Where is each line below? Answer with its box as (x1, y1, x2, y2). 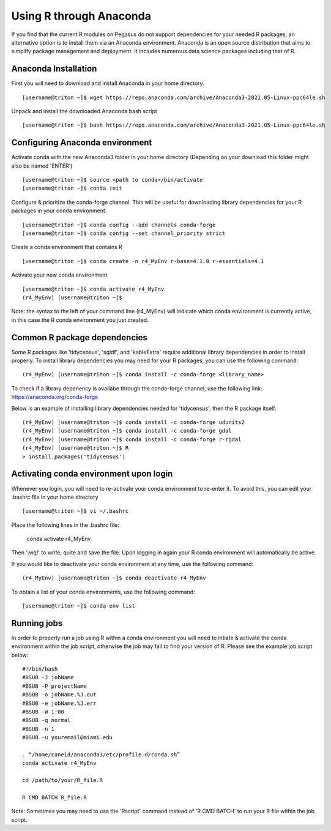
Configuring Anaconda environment (11, 138, 152, 148)
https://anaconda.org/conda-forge (11, 393, 99, 401)
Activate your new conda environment (11, 271, 108, 278)
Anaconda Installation (11, 64, 97, 74)
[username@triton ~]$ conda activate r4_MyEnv (22, 285, 165, 293)
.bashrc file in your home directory (11, 493, 99, 501)
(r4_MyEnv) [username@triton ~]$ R (22, 444, 129, 452)
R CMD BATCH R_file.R (22, 794, 87, 801)
